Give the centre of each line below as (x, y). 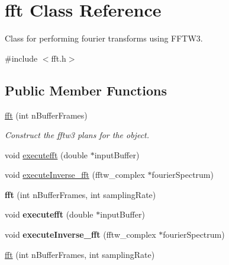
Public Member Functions (86, 90)
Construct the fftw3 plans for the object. (77, 135)
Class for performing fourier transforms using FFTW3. (104, 38)
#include (21, 58)
